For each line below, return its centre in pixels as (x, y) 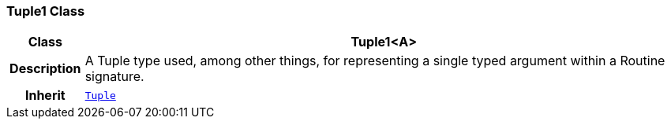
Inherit (45, 96)
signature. (114, 77)
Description (45, 69)
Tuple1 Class (46, 11)
